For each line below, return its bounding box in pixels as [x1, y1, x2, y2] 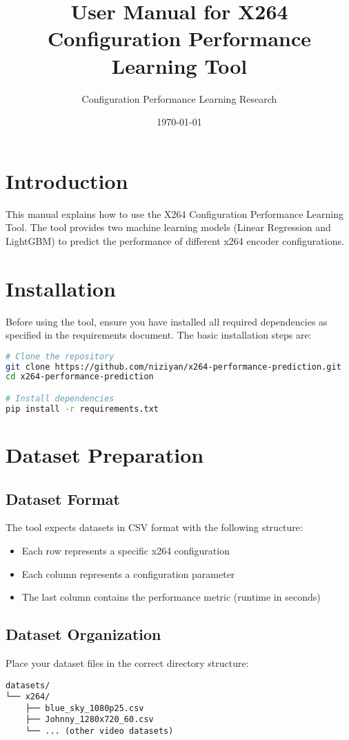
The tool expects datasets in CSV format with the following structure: [6, 520, 303, 534]
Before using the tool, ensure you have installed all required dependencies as [6, 314, 328, 328]
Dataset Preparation [6, 440, 204, 468]
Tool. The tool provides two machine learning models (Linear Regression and [6, 220, 331, 234]
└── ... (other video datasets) [25, 726, 174, 737]
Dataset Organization [6, 623, 161, 645]
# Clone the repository [6, 351, 114, 361]
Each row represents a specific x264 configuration [21, 543, 230, 557]
